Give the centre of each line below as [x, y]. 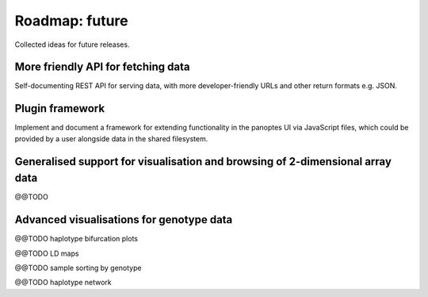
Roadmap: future [71, 21]
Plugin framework [60, 108]
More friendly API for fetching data [102, 67]
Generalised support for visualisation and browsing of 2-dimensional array [203, 162]
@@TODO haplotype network [63, 283]
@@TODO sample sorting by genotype [78, 268]
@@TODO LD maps [47, 253]
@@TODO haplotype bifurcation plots [76, 239]
